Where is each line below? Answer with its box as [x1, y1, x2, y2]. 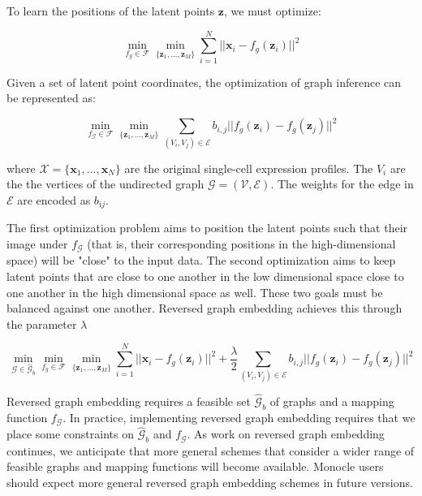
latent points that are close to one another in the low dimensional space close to [6, 268, 404, 285]
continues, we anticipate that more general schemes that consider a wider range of [6, 442, 415, 459]
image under [6, 235, 68, 252]
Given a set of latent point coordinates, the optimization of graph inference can [6, 73, 402, 90]
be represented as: [6, 89, 96, 106]
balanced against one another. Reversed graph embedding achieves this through [6, 300, 403, 317]
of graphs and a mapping [269, 392, 394, 409]
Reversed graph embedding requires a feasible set [6, 392, 251, 409]
